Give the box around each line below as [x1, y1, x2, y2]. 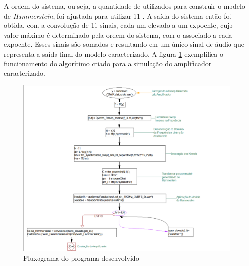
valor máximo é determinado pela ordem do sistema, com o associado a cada [4, 29, 232, 40]
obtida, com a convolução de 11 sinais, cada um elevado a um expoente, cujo [4, 20, 233, 30]
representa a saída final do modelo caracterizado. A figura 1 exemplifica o [4, 48, 223, 59]
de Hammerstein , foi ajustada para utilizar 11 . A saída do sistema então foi [4, 10, 231, 20]
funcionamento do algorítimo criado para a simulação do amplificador [4, 58, 211, 68]
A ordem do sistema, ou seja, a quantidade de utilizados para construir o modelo [4, 1, 245, 11]
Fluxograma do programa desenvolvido [23, 252, 139, 263]
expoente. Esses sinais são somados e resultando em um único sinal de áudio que [4, 39, 244, 49]
